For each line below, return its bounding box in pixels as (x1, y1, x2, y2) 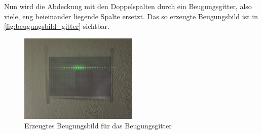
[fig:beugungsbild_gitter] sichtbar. (4, 21, 109, 31)
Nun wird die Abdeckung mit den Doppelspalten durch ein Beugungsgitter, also (4, 1, 252, 11)
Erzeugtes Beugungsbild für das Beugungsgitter (24, 120, 172, 131)
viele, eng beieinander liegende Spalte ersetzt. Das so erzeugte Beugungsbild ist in (4, 11, 258, 21)
